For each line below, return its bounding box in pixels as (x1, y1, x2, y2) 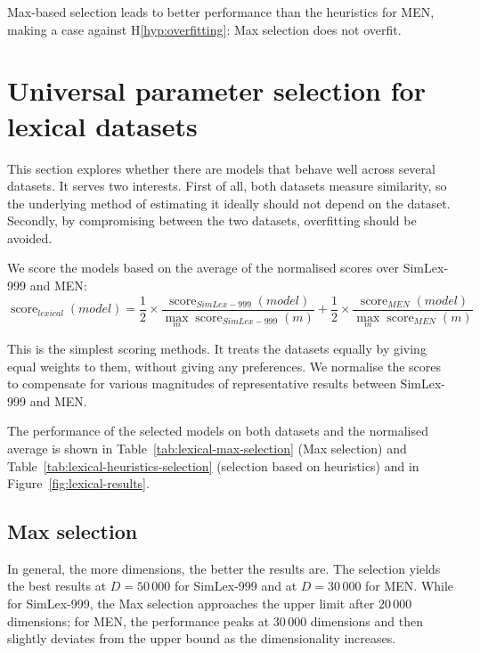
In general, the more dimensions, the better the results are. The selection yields (7, 559, 441, 577)
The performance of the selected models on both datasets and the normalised (7, 421, 428, 440)
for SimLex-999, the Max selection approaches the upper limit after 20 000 (7, 594, 412, 613)
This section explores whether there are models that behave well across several (7, 159, 435, 177)
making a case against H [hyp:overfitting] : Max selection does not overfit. (7, 20, 402, 38)
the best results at (7, 576, 107, 595)
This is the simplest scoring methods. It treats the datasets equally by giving (7, 339, 427, 357)
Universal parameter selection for (7, 72, 426, 109)
